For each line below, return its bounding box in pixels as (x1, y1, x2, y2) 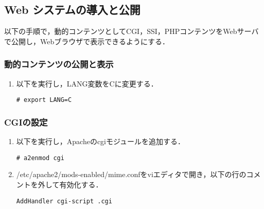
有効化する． (59, 179, 103, 189)
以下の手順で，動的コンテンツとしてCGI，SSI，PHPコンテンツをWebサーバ (4, 26, 259, 37)
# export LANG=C (16, 96, 72, 104)
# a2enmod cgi (16, 154, 64, 162)
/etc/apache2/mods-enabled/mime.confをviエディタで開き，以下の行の (16, 169, 247, 180)
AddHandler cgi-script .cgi (16, 197, 112, 205)
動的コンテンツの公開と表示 (4, 58, 114, 71)
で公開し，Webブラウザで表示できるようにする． (4, 36, 170, 46)
